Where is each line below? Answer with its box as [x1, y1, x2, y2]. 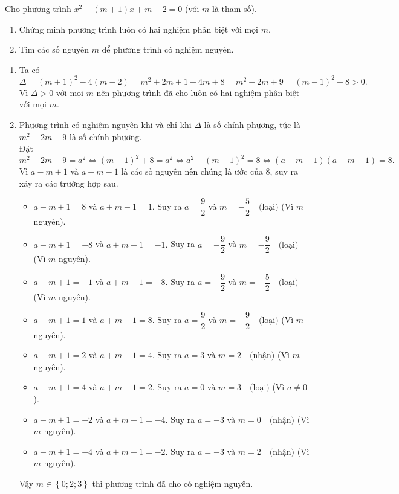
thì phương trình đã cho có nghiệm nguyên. [92, 476, 253, 489]
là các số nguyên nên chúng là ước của [121, 165, 263, 178]
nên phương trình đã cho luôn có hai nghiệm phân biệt [96, 86, 300, 98]
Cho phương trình [5, 2, 71, 14]
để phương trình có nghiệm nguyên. [102, 43, 234, 56]
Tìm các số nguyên [19, 43, 89, 56]
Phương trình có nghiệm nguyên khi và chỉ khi [19, 118, 192, 131]
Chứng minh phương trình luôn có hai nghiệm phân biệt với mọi [19, 22, 259, 35]
